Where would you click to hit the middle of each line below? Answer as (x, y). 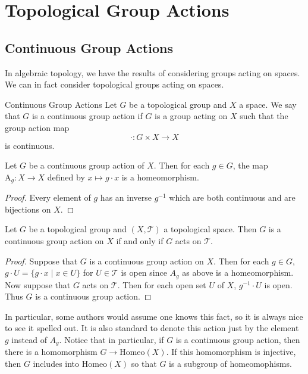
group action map (37, 127)
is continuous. (30, 145)
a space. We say (268, 104)
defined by (66, 177)
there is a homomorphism (51, 352)
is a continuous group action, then (238, 339)
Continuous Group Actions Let (61, 104)
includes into (56, 364)
